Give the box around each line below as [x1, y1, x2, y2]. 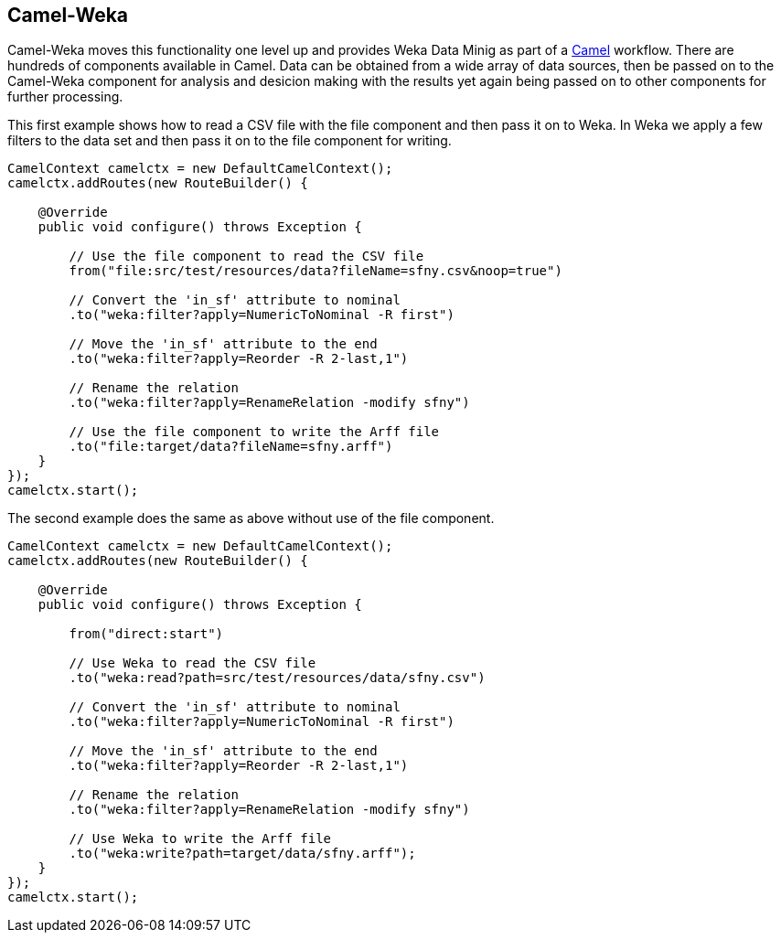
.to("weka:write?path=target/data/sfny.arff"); [69, 846, 416, 861]
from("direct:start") [69, 626, 224, 642]
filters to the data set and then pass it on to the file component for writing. [7, 133, 452, 149]
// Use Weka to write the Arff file [69, 831, 332, 847]
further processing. [7, 89, 123, 105]
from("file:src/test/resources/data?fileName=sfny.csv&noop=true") [69, 263, 562, 279]
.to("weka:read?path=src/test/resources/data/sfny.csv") [69, 670, 486, 686]
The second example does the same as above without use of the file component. [7, 510, 495, 527]
